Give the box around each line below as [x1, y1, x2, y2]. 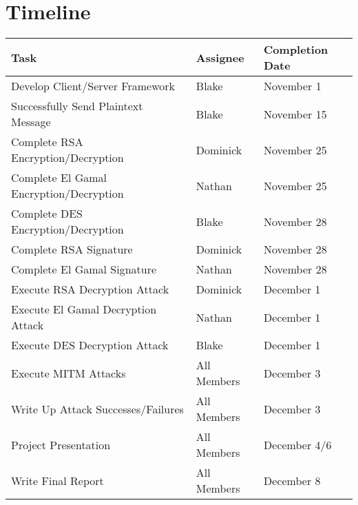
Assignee [196, 49, 244, 65]
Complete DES [11, 205, 83, 222]
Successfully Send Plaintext [11, 98, 143, 114]
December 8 [264, 472, 321, 488]
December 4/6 [264, 436, 332, 453]
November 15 [264, 105, 327, 122]
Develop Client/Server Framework [11, 78, 175, 94]
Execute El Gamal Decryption [11, 301, 157, 318]
